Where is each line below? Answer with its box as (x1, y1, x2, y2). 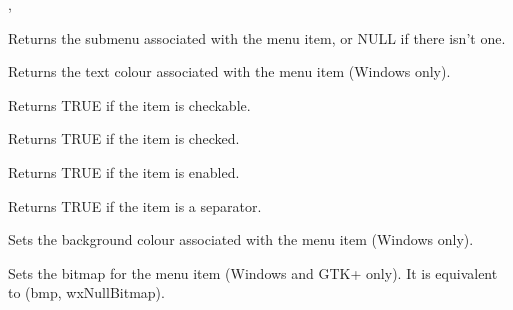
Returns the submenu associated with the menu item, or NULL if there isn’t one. (8, 27, 506, 48)
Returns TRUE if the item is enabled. (8, 161, 240, 182)
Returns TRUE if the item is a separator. (8, 195, 262, 216)
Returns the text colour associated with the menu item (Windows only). (8, 61, 451, 82)
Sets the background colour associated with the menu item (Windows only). (8, 229, 474, 250)
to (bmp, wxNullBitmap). (8, 282, 165, 303)
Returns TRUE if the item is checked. (8, 128, 240, 149)
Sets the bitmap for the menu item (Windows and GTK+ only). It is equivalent (8, 262, 498, 283)
